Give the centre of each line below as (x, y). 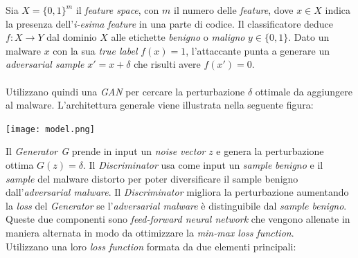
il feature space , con (117, 10)
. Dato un (309, 37)
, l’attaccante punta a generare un (258, 50)
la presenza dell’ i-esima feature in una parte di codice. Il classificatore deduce (170, 23)
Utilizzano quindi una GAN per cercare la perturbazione (125, 91)
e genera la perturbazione (270, 151)
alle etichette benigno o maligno (178, 37)
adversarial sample (45, 64)
